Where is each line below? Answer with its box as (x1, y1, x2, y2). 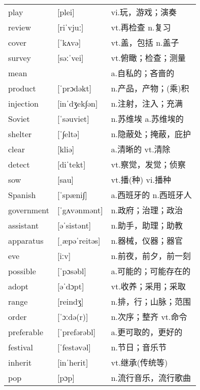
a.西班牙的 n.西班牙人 (111, 189, 192, 201)
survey (8, 51, 31, 63)
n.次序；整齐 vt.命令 (111, 311, 187, 323)
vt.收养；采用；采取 (111, 280, 186, 292)
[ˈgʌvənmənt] (57, 204, 103, 216)
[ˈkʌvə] (57, 36, 81, 48)
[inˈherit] (57, 356, 88, 368)
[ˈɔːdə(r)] (57, 310, 88, 322)
